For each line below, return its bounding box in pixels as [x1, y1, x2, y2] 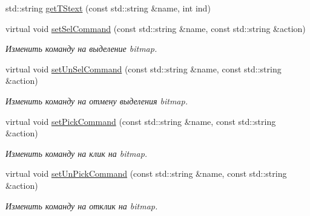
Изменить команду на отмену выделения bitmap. [5, 94, 188, 107]
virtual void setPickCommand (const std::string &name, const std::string [5, 115, 276, 127]
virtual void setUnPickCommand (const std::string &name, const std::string [5, 167, 287, 180]
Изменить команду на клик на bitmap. [5, 147, 148, 159]
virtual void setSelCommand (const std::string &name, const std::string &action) [5, 22, 306, 34]
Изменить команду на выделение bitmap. [5, 42, 157, 55]
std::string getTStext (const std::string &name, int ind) [5, 2, 211, 14]
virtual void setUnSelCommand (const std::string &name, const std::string [5, 62, 282, 75]
